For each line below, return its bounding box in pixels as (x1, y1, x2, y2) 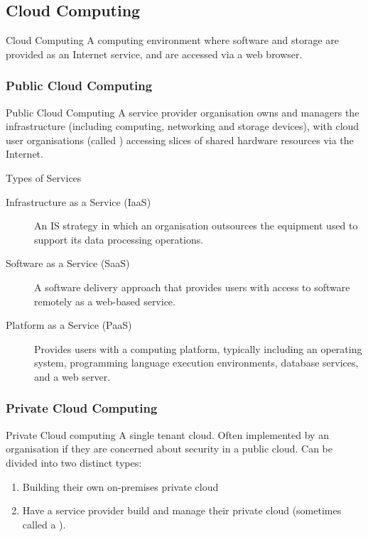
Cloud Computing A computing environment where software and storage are (6, 33, 339, 48)
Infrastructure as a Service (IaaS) (6, 194, 151, 209)
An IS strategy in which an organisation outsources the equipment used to (34, 218, 358, 233)
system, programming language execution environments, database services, (34, 355, 359, 370)
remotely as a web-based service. (34, 293, 175, 308)
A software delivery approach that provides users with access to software (34, 279, 350, 294)
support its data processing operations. (34, 232, 204, 246)
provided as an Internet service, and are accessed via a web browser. (6, 46, 303, 61)
